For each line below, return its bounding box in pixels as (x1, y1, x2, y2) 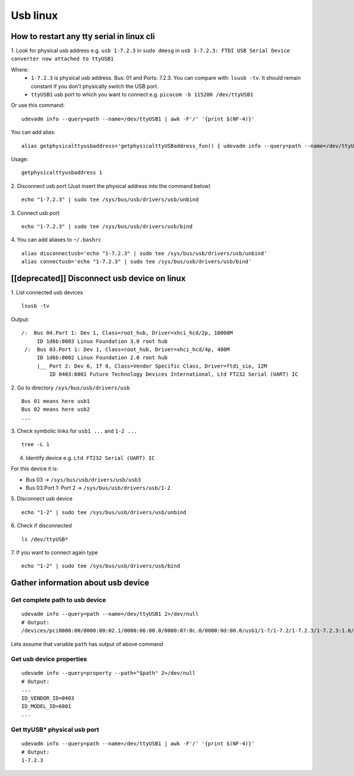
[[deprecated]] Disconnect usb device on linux (11, 273, 186, 283)
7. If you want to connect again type (11, 548, 99, 556)
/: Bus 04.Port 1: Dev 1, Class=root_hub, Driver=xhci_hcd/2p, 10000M (21, 330, 233, 336)
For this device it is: (11, 465, 58, 472)
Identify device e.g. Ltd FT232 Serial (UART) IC (25, 454, 155, 461)
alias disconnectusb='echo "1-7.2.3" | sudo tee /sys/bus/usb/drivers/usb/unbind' (21, 250, 267, 256)
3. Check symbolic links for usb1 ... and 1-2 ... (11, 427, 137, 434)
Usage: (11, 155, 29, 163)
